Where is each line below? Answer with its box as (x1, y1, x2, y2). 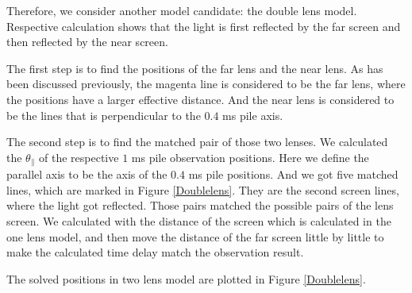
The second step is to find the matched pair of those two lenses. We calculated (6, 133, 388, 150)
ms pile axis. (222, 106, 283, 123)
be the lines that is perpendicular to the (6, 106, 201, 123)
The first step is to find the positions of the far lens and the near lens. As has (6, 60, 383, 76)
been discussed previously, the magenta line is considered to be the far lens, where (6, 75, 406, 92)
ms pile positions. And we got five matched (188, 166, 399, 183)
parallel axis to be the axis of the (6, 166, 167, 183)
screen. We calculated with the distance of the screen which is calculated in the (6, 212, 391, 229)
